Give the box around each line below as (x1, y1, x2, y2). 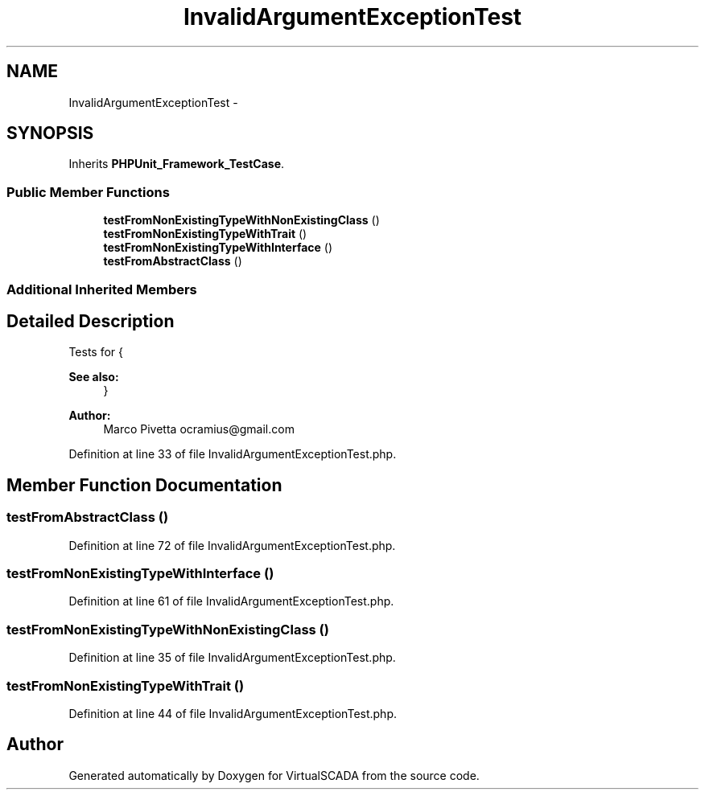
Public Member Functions (6, 183, 170, 200)
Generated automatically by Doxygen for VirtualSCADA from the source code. (68, 768, 480, 782)
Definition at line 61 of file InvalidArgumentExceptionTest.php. (68, 594, 394, 609)
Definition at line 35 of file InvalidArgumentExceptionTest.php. (68, 650, 396, 665)
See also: (68, 370, 119, 384)
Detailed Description (6, 310, 175, 331)
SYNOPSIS (6, 123, 94, 144)
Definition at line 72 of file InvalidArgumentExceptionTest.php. (68, 538, 396, 552)
